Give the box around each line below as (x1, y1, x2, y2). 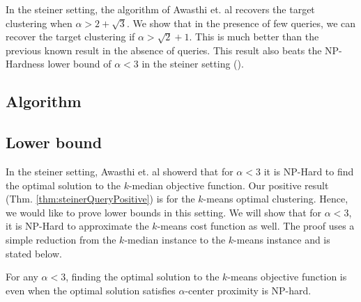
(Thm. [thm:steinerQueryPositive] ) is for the (6, 191, 195, 206)
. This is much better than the (189, 29, 319, 44)
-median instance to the (124, 232, 226, 246)
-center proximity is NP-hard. (185, 283, 312, 297)
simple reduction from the (6, 232, 116, 246)
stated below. (6, 246, 62, 260)
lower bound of (47, 56, 112, 71)
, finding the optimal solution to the (66, 269, 220, 284)
